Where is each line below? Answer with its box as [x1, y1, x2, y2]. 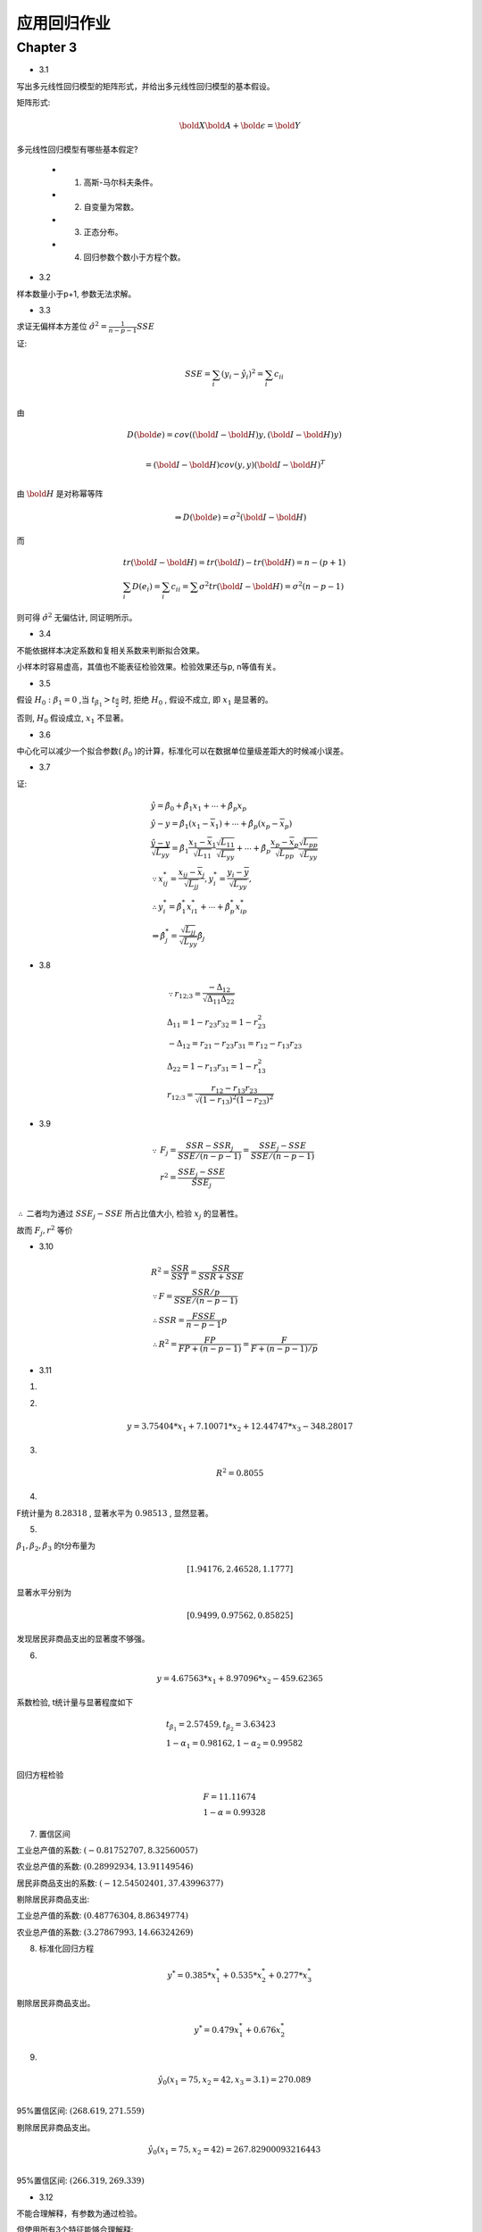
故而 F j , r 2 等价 [16, 1224, 73, 1237]
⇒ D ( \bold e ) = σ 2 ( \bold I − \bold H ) [174, 511, 307, 522]
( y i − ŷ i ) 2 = [220, 367, 264, 381]
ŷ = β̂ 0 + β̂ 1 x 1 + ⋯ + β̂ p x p [150, 800, 247, 812]
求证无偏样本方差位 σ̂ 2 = [16, 320, 107, 332]
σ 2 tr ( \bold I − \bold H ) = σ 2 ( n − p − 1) [199, 580, 345, 592]
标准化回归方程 [38, 1943, 94, 1954]
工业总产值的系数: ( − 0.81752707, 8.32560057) [16, 1845, 198, 1855]
